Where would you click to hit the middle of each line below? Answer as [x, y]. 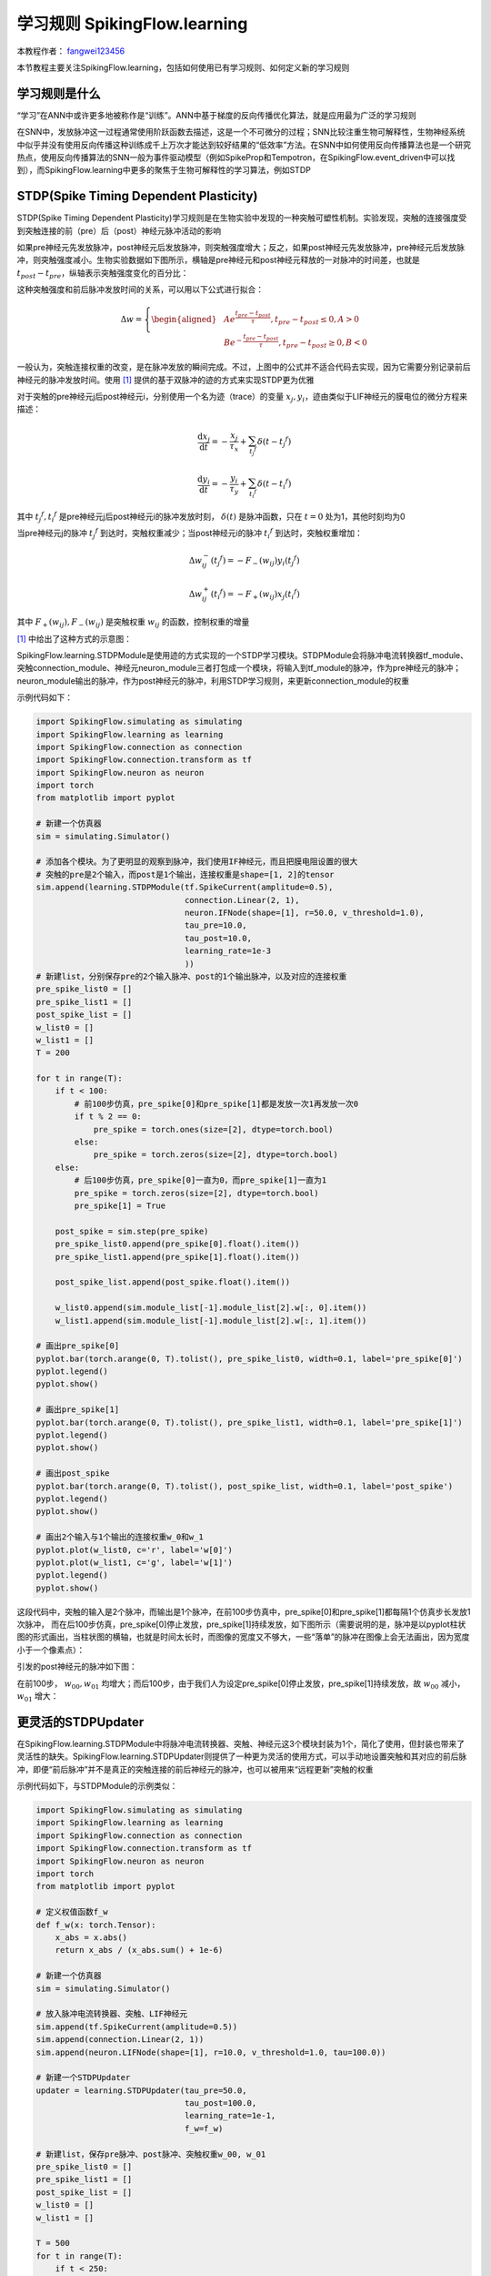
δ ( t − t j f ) [275, 442]
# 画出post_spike [73, 1473]
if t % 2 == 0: [108, 1117]
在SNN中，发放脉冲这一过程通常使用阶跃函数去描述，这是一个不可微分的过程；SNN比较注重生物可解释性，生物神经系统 [241, 132]
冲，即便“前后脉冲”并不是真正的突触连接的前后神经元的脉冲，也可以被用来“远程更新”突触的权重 [195, 1769]
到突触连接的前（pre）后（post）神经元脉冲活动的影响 [119, 230]
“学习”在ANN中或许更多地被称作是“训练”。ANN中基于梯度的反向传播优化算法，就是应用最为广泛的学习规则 [217, 115]
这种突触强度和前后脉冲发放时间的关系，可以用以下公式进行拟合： [140, 290]
